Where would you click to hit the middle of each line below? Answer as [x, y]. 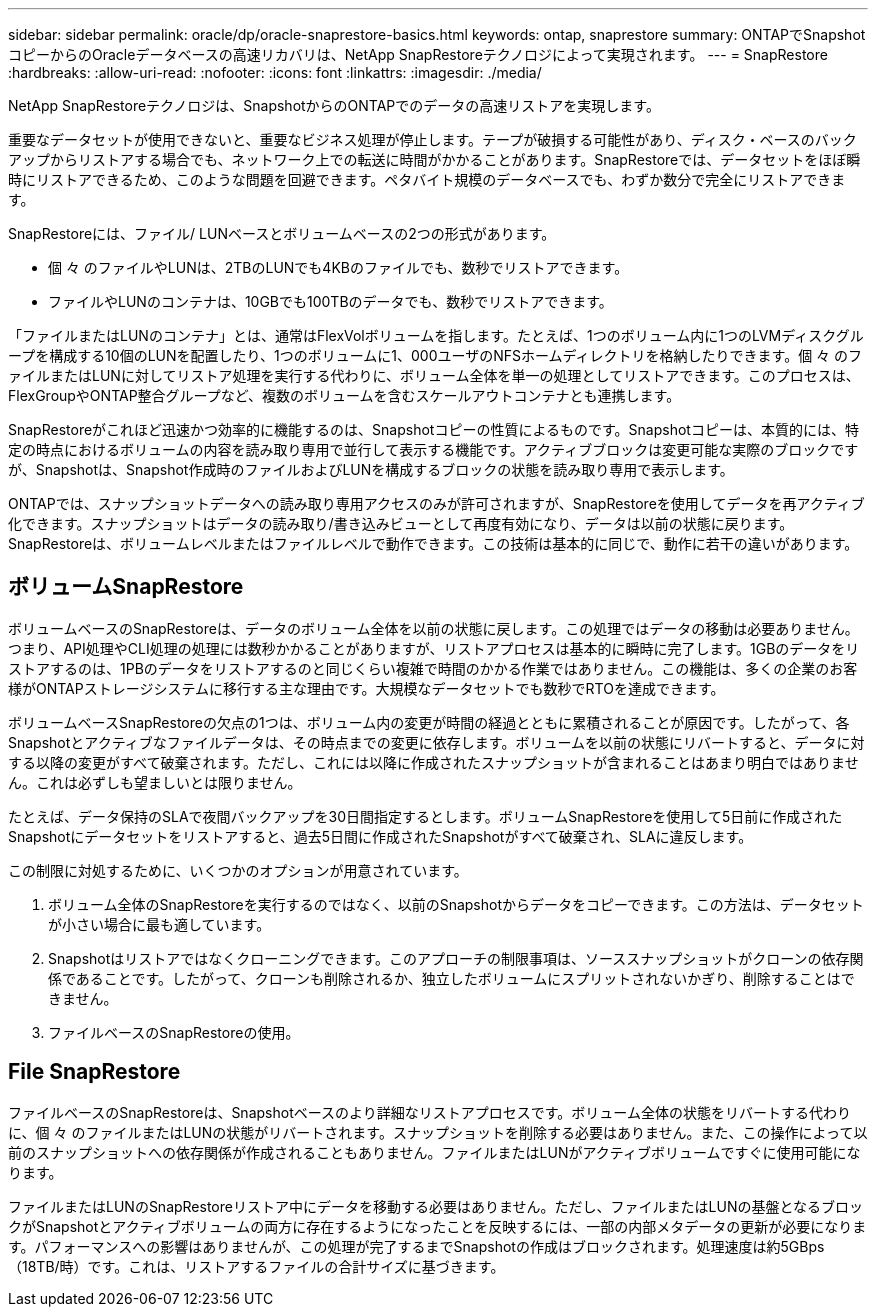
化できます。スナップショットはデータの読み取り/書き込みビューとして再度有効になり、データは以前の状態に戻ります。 [401, 523]
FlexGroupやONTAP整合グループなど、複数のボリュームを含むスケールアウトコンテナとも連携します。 [344, 395]
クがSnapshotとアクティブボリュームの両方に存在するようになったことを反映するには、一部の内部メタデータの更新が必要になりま [437, 1226]
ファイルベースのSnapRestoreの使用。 [174, 1032]
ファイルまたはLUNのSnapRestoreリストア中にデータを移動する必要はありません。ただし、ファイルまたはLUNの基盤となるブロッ [436, 1206]
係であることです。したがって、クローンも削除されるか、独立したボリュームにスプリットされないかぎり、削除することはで [451, 978]
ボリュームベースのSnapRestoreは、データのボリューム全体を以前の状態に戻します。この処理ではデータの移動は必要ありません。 [433, 628]
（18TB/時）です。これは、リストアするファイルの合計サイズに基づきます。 [256, 1266]
